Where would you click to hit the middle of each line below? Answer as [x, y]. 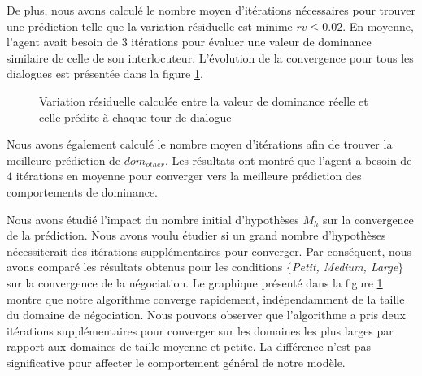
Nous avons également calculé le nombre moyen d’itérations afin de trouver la [200, 144]
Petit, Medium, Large [345, 267]
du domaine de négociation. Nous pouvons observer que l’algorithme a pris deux [206, 315]
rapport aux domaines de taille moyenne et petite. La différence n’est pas [189, 346]
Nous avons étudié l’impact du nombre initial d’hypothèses [153, 219]
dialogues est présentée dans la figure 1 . [105, 73]
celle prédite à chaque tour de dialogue [135, 117]
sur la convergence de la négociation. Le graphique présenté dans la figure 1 [195, 282]
